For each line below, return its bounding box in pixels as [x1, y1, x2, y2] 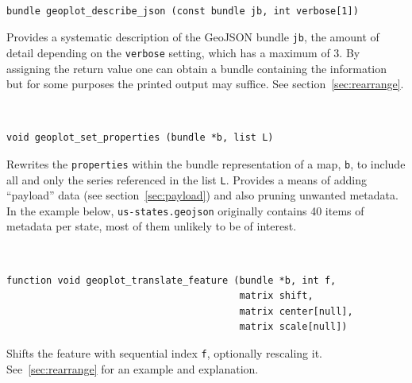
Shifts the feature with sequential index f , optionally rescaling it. [6, 345, 322, 361]
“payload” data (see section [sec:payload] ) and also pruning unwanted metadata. [6, 187, 399, 203]
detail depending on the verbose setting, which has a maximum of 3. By [6, 44, 360, 60]
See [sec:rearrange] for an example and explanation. [6, 360, 259, 377]
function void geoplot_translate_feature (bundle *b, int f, [6, 274, 337, 286]
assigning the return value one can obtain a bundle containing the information [6, 60, 387, 76]
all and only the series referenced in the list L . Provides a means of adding [6, 171, 367, 188]
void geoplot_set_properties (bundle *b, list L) [6, 132, 274, 144]
